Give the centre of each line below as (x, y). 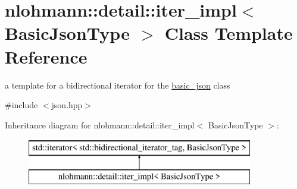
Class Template (229, 33)
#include (21, 105)
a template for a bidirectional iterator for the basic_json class (118, 85)
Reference (46, 56)
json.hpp (67, 105)
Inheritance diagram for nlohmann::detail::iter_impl (100, 125)
